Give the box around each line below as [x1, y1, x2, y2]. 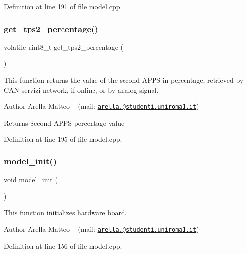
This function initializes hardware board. [4, 207, 127, 218]
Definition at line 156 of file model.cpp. [4, 240, 122, 251]
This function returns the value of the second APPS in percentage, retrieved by [4, 75, 244, 85]
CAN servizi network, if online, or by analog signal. [4, 84, 159, 95]
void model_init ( [4, 174, 58, 185]
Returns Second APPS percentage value [4, 117, 124, 127]
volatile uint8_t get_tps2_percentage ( [4, 41, 123, 52]
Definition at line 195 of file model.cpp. [4, 134, 122, 144]
